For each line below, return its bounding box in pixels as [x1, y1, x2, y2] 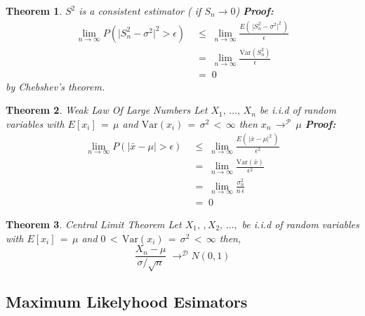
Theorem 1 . [6, 4, 62, 18]
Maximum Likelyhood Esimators [6, 291, 248, 312]
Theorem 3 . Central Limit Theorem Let [6, 216, 182, 231]
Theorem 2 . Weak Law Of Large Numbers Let [6, 103, 208, 117]
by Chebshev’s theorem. [6, 79, 105, 93]
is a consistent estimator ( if [79, 4, 201, 18]
